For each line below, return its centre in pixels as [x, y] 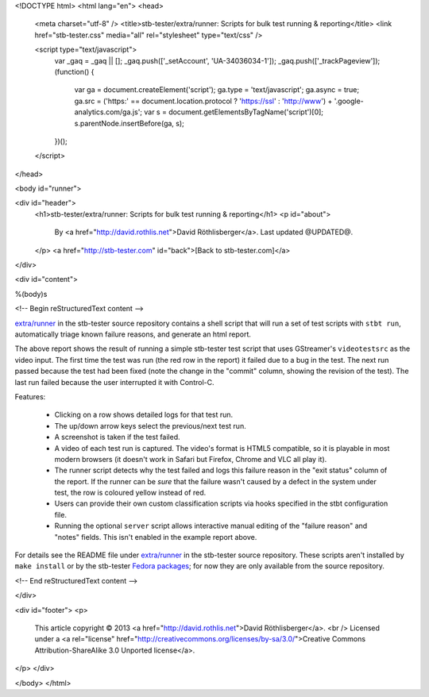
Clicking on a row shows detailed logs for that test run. [144, 415]
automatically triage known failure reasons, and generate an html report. [133, 334]
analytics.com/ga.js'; [108, 112]
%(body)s [31, 294]
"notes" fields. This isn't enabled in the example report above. [156, 537]
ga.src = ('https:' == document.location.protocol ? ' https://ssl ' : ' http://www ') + [203, 101]
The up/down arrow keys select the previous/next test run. [150, 426]
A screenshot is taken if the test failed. [117, 437]
